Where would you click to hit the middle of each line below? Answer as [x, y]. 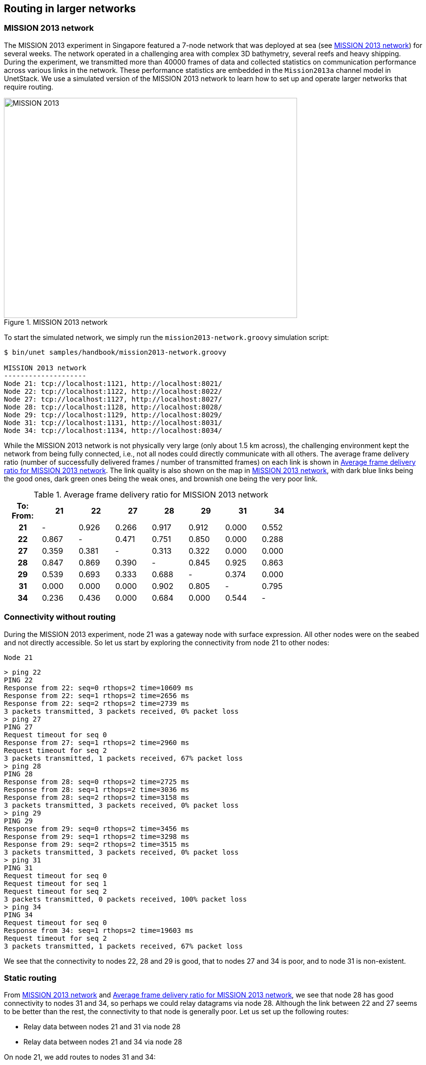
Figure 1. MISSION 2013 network [56, 322]
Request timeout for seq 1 [55, 883]
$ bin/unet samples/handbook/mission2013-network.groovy [115, 352]
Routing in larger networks [70, 9]
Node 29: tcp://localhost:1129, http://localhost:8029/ [113, 415]
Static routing [30, 978]
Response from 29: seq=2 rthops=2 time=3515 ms [97, 844]
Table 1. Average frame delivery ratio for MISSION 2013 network [151, 494]
